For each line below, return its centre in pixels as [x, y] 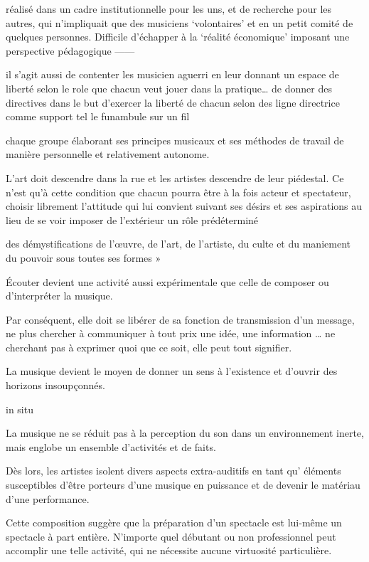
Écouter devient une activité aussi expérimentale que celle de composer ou [167, 281]
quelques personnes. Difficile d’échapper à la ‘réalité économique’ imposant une [178, 37]
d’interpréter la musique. [59, 296]
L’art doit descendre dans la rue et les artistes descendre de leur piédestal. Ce [175, 177]
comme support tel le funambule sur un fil [98, 116]
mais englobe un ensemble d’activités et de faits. [111, 446]
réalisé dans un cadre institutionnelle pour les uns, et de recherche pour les [169, 9]
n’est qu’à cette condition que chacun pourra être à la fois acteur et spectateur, [178, 192]
